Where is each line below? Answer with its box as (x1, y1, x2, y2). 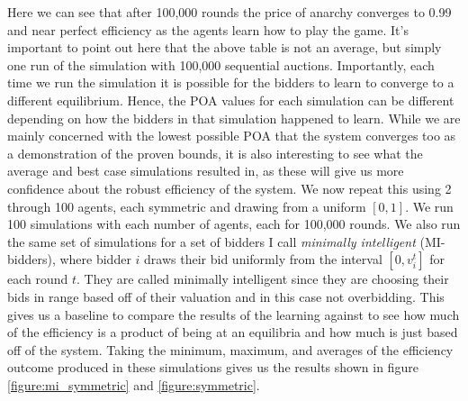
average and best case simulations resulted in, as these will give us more (7, 161, 404, 180)
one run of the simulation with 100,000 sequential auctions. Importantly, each (7, 55, 435, 74)
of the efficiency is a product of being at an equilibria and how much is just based (7, 323, 458, 342)
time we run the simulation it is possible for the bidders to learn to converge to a (7, 73, 454, 92)
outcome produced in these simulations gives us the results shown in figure (7, 358, 418, 377)
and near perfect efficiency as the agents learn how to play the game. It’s (7, 20, 409, 39)
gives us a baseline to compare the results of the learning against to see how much (7, 305, 460, 324)
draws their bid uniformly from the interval (144, 250, 382, 269)
